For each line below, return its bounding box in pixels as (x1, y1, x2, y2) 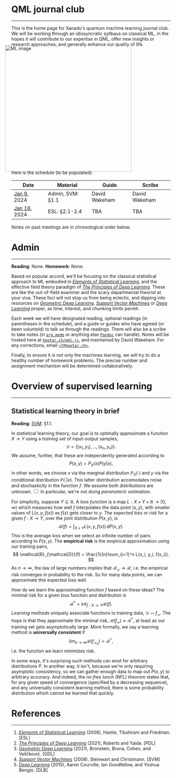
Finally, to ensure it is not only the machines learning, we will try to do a (11, 352, 160, 358)
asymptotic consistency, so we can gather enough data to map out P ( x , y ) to (11, 669, 170, 675)
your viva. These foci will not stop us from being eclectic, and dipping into (11, 294, 165, 301)
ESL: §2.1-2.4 (48, 208, 82, 215)
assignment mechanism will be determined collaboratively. (11, 362, 134, 368)
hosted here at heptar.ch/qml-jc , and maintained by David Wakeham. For (11, 337, 164, 343)
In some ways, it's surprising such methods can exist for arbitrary (11, 658, 148, 664)
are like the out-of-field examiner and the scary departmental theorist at (11, 289, 161, 295)
